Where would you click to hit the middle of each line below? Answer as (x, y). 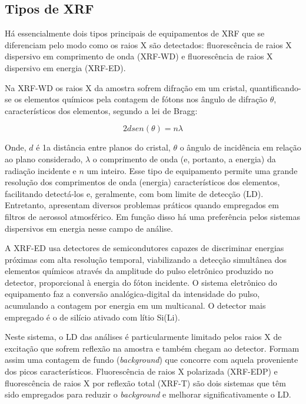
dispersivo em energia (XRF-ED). (65, 67)
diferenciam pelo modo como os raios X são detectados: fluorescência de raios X (148, 44)
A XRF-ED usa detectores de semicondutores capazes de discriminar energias (144, 248)
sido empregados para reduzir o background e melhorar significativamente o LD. (148, 394)
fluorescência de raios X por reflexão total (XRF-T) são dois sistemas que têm (145, 383)
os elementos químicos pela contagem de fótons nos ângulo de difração (141, 99)
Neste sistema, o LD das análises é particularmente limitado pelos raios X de (143, 337)
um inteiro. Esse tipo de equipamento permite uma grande (192, 170)
